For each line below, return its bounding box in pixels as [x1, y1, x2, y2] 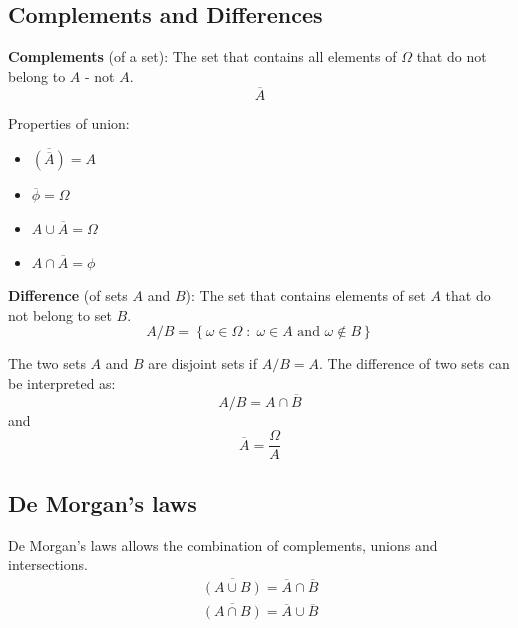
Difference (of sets [8, 285, 128, 306]
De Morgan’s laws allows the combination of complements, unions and [8, 534, 438, 555]
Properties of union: [8, 112, 130, 133]
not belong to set [8, 304, 112, 325]
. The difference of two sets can [319, 353, 510, 374]
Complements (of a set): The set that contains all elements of [8, 46, 397, 67]
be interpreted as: [8, 372, 116, 393]
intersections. [8, 554, 88, 575]
